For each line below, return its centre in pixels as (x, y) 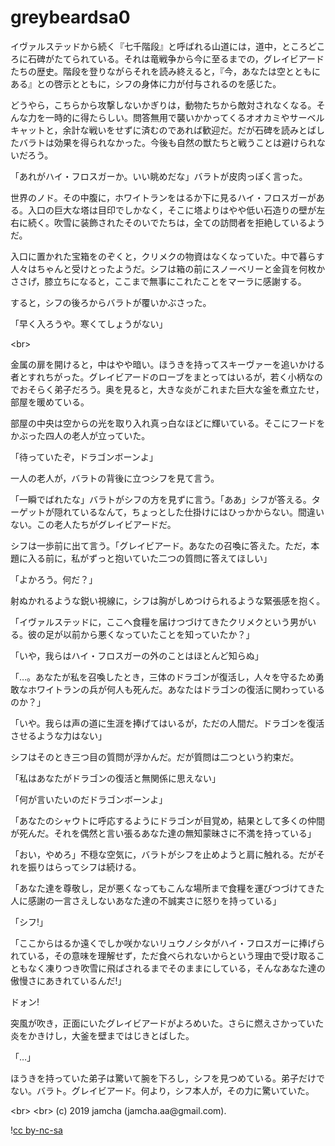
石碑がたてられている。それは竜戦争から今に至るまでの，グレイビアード (176, 58)
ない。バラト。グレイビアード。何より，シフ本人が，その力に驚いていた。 (162, 1090)
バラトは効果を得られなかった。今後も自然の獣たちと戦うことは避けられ (167, 142)
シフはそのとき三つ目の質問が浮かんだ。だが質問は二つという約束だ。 (155, 757)
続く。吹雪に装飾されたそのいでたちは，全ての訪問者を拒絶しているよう (176, 222)
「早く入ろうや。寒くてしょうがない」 (89, 323)
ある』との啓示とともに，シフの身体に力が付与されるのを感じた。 (146, 83)
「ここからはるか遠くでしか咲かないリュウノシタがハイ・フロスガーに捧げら (168, 943)
